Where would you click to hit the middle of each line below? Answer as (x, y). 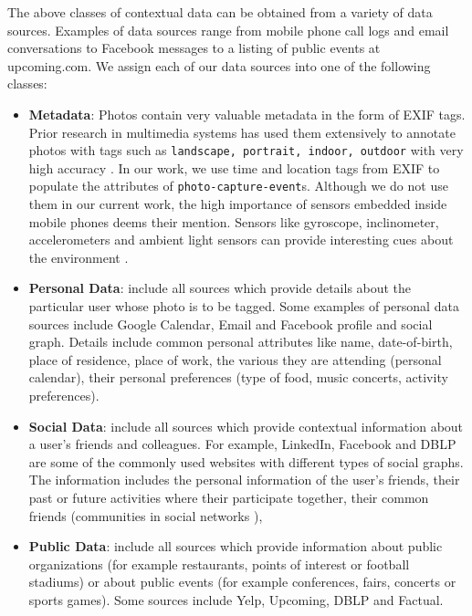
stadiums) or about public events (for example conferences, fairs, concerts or (242, 582)
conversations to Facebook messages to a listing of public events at (194, 48)
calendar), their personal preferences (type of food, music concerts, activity (238, 377)
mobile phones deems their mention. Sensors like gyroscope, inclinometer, (234, 221)
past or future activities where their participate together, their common (229, 497)
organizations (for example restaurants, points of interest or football (219, 564)
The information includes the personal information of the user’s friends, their (244, 480)
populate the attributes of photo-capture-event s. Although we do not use (238, 186)
